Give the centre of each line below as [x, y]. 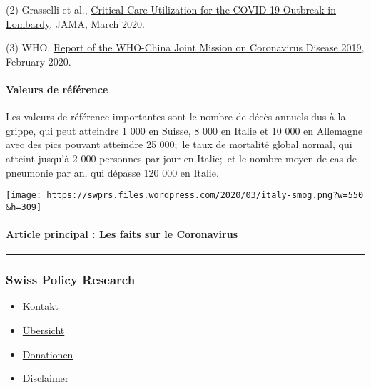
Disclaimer [46, 378]
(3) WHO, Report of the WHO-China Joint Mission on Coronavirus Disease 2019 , [185, 47]
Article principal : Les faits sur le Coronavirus [122, 234]
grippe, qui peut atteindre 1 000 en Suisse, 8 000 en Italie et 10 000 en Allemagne [184, 130]
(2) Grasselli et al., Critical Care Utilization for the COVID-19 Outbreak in [171, 9]
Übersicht [44, 330]
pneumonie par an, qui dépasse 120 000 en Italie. [112, 172]
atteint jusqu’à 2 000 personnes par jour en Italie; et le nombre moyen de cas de [181, 158]
